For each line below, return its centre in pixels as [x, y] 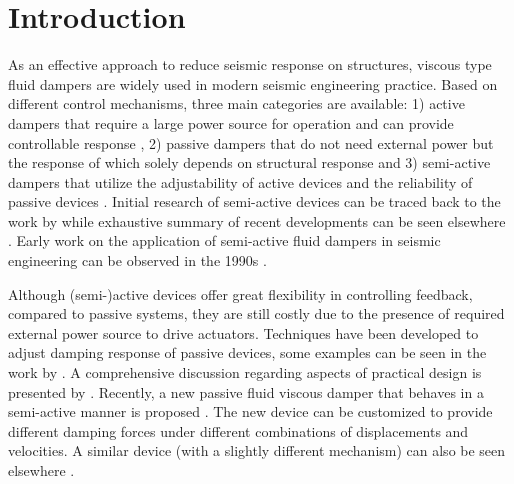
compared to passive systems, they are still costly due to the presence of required [256, 313]
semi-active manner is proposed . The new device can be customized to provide [250, 411]
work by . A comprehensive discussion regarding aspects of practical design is [245, 372]
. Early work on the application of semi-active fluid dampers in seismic [224, 240]
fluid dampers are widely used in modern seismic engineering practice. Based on [253, 83]
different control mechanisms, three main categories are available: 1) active [236, 103]
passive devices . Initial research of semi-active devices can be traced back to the [254, 201]
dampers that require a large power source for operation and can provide [231, 122]
